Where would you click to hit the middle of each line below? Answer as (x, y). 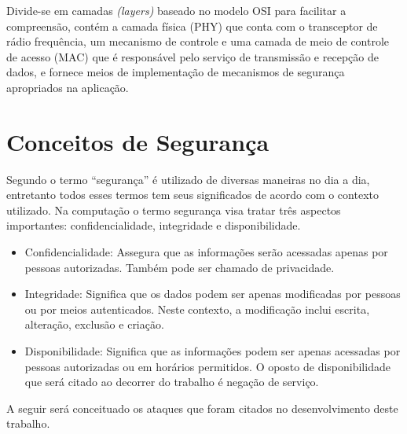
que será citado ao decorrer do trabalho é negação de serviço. (172, 382)
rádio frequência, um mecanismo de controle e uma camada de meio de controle (198, 41)
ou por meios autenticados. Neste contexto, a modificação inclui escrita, (197, 309)
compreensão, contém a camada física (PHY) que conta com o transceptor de (192, 26)
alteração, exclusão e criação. (94, 324)
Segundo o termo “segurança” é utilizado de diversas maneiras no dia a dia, (188, 179)
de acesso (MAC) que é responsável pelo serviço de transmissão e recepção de (192, 56)
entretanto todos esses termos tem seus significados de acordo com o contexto (192, 195)
